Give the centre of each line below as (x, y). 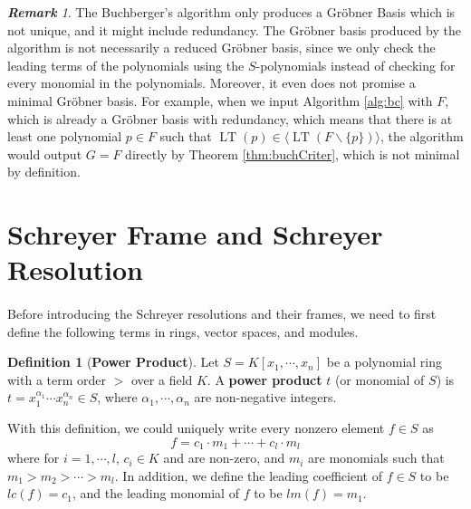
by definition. (44, 172)
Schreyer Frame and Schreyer (195, 234)
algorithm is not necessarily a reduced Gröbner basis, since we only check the (221, 48)
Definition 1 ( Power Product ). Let (113, 362)
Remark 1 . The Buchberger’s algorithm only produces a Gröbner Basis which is (231, 12)
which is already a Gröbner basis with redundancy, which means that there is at (230, 118)
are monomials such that (376, 458)
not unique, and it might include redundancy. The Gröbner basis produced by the (234, 29)
